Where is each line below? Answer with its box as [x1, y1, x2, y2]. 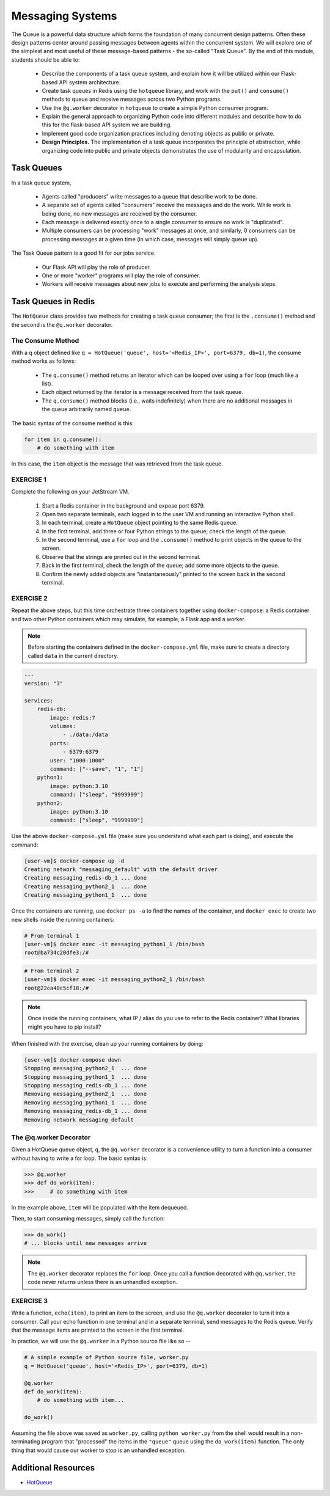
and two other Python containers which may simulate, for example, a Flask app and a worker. [11, 615, 246, 622]
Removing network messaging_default [24, 1116, 134, 1123]
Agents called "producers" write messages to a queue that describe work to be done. [42, 192, 257, 200]
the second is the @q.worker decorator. [11, 321, 113, 328]
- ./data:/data [62, 731, 108, 739]
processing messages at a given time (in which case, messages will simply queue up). [42, 235, 259, 243]
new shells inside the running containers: [11, 916, 115, 923]
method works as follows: [11, 357, 76, 365]
